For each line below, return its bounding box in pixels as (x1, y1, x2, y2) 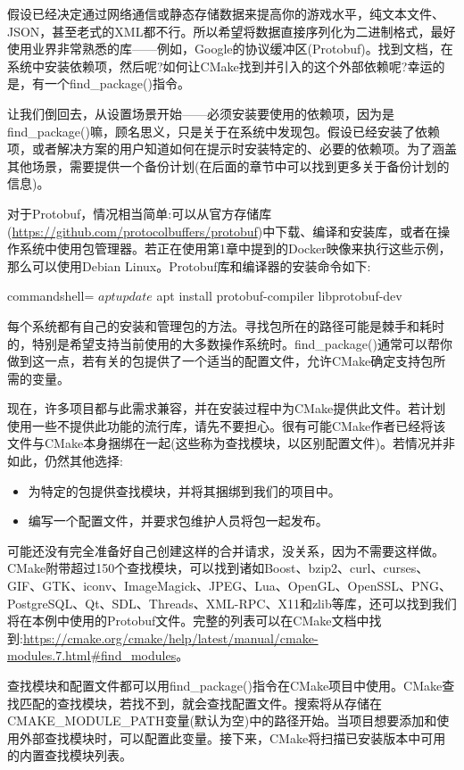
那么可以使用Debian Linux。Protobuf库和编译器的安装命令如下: (7, 256, 371, 275)
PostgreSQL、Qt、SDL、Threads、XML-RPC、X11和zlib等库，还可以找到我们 (7, 593, 457, 612)
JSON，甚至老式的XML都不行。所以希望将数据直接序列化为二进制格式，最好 (7, 21, 456, 40)
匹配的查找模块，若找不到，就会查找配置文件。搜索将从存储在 (19, 693, 382, 712)
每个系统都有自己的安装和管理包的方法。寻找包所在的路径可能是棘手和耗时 (7, 316, 444, 335)
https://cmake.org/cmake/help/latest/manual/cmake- (22, 628, 319, 647)
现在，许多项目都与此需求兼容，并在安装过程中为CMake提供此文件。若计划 (7, 399, 446, 418)
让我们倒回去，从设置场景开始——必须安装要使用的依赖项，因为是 (7, 103, 394, 122)
